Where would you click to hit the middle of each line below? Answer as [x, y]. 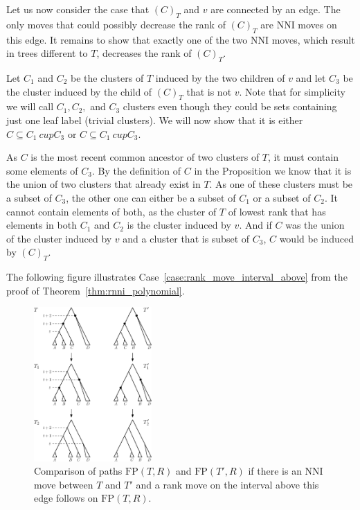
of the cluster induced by [59, 238]
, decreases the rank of [144, 53]
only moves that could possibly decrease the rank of [116, 24]
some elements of [42, 170]
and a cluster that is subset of [186, 238]
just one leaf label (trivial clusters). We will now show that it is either [155, 120]
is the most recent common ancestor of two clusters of [145, 157]
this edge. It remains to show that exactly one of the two [127, 39]
